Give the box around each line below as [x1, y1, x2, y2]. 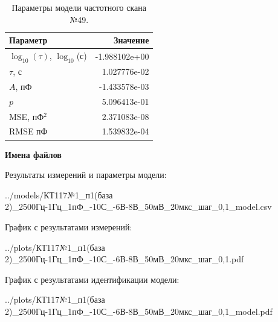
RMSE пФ [9, 125, 48, 137]
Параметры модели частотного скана [11, 1, 146, 13]
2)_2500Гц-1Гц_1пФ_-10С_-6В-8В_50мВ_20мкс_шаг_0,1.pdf [5, 253, 244, 265]
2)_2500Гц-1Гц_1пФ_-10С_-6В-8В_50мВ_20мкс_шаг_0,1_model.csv [5, 200, 272, 213]
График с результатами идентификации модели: [5, 273, 179, 285]
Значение [114, 34, 149, 46]
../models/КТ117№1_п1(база [5, 188, 113, 201]
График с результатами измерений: [5, 220, 132, 233]
